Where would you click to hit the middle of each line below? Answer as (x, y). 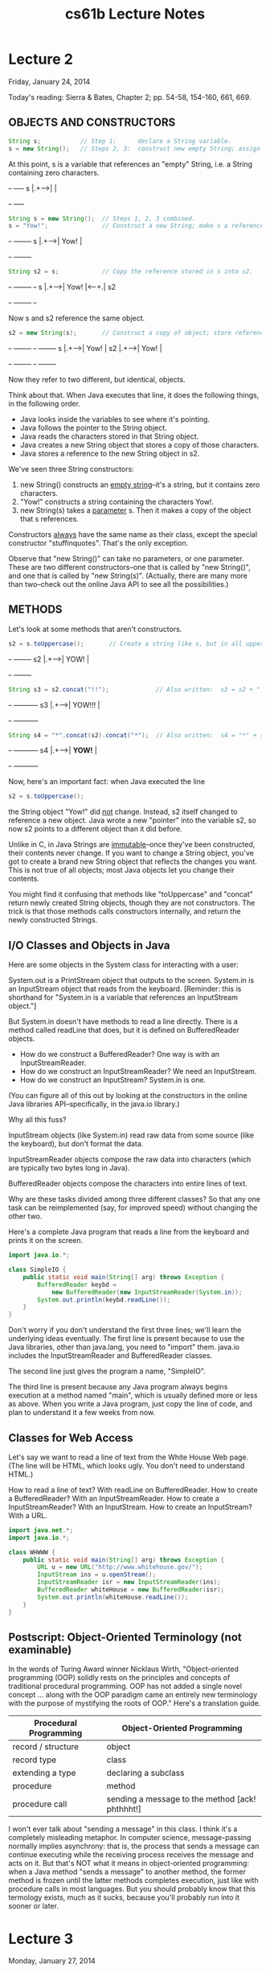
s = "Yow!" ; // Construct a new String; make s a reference (136, 226)
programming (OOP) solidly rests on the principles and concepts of (119, 1678)
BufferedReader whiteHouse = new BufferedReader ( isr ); (131, 1590)
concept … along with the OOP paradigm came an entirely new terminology (133, 1694)
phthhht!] (124, 1810)
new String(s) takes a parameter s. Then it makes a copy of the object (135, 510)
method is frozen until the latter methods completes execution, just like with (133, 1880)
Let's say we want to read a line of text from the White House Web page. (129, 1457)
